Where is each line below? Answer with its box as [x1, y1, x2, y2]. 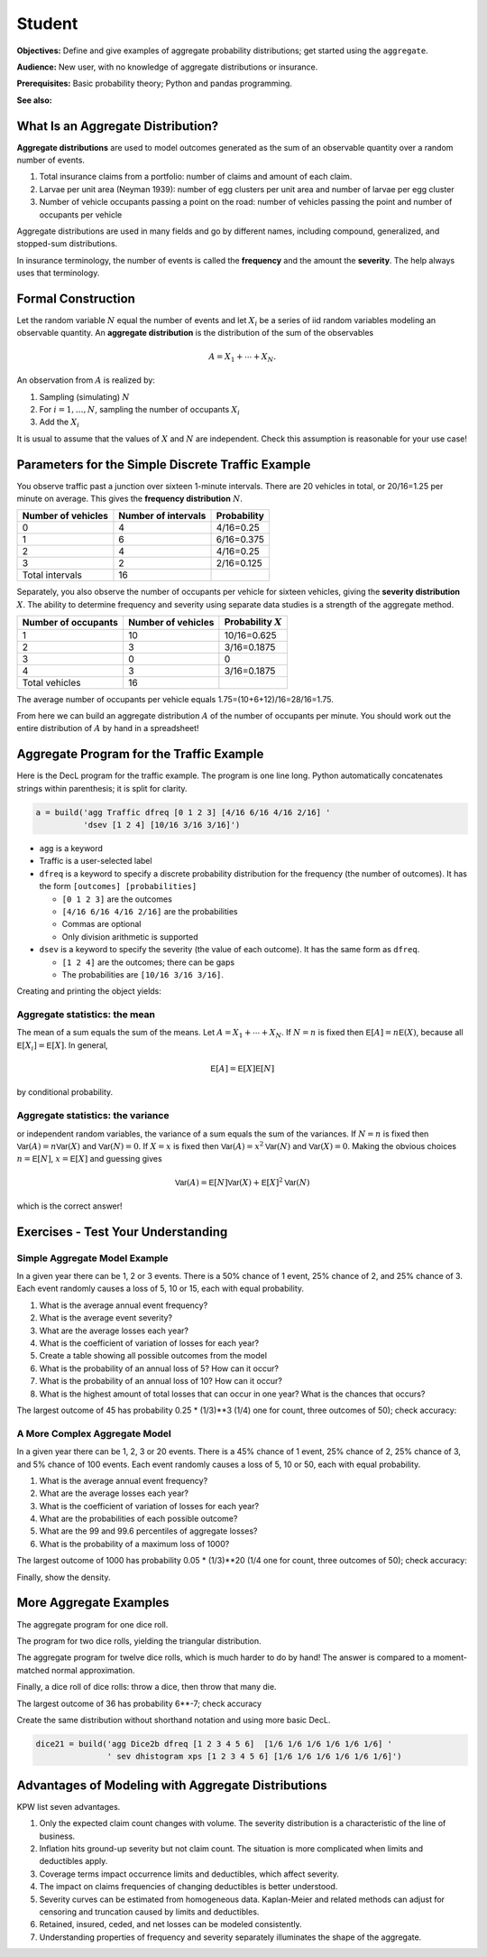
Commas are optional [61, 919, 142, 930]
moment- [433, 1652, 468, 1663]
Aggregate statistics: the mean [16, 1008, 156, 1021]
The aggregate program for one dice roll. [16, 1618, 169, 1629]
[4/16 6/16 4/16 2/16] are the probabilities [61, 905, 238, 916]
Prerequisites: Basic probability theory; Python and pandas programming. [16, 78, 293, 89]
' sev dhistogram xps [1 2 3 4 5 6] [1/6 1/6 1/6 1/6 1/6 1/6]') [106, 1751, 402, 1762]
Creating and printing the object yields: [16, 986, 162, 997]
